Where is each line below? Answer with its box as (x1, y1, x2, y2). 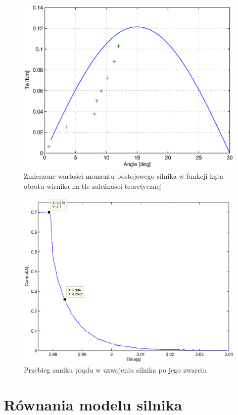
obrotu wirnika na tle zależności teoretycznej (24, 180, 162, 191)
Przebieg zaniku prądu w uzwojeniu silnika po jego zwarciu (24, 365, 207, 375)
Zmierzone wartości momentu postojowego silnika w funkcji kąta (24, 171, 224, 181)
